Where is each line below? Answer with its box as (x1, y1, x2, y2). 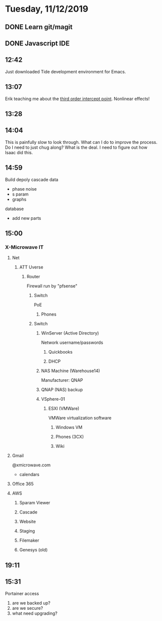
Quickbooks (48, 349, 73, 355)
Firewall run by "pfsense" (26, 283, 78, 289)
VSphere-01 (41, 396, 65, 402)
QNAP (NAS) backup (41, 387, 83, 392)
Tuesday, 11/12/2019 (5, 3, 89, 15)
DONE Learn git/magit (5, 23, 73, 31)
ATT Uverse (19, 264, 44, 270)
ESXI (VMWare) (48, 406, 79, 411)
